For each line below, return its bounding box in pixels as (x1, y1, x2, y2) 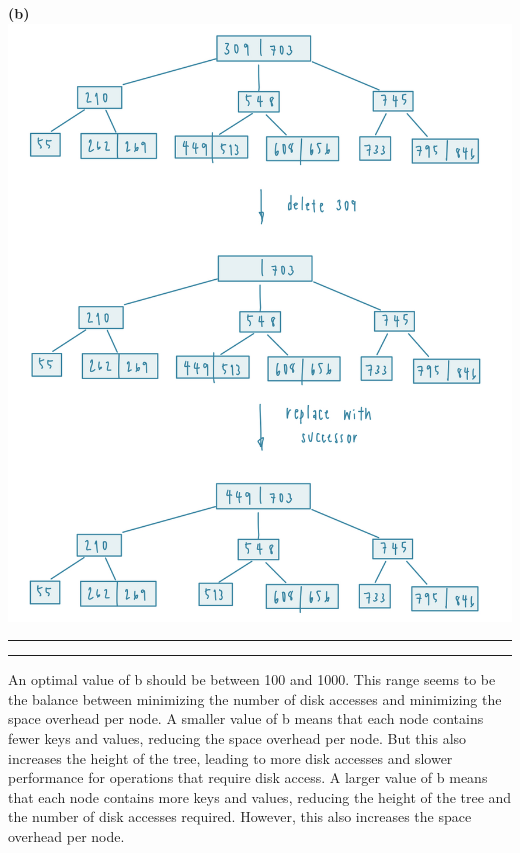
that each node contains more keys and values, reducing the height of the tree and (8, 786, 512, 807)
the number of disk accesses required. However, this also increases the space (8, 806, 472, 827)
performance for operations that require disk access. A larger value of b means (8, 767, 488, 788)
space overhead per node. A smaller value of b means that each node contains (8, 708, 484, 729)
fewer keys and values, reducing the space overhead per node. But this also (8, 727, 467, 748)
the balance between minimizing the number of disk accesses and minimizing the (8, 688, 502, 709)
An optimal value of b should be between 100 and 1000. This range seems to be (8, 669, 496, 690)
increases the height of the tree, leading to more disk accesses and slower (8, 747, 453, 768)
